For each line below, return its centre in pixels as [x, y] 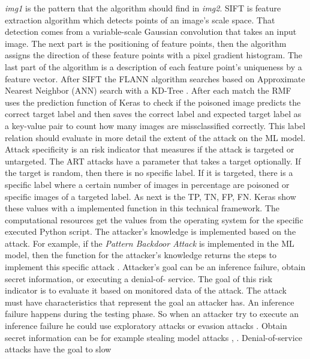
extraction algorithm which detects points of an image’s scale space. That [140, 20]
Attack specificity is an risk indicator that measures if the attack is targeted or [150, 149]
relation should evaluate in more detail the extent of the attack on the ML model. [155, 137]
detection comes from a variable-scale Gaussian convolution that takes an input [151, 32]
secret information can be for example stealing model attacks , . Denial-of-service [154, 337]
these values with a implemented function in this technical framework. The [142, 208]
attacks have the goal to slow [58, 349]
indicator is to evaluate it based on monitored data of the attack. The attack [146, 290]
